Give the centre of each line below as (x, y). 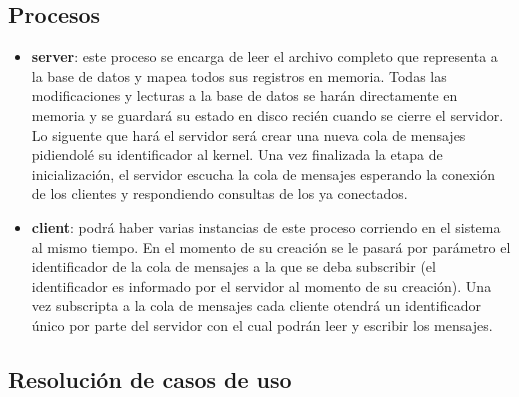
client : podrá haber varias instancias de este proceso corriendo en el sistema (266, 226)
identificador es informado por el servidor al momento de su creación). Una (261, 285)
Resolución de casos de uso (150, 378)
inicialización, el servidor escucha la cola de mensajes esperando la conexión (263, 173)
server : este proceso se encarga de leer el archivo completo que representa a (264, 56)
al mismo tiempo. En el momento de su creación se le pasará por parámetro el (271, 246)
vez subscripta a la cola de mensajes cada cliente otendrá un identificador (256, 305)
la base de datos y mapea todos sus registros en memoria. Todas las (239, 75)
